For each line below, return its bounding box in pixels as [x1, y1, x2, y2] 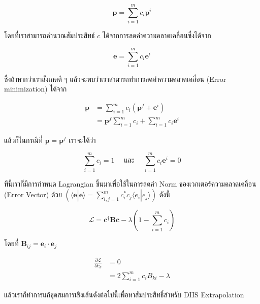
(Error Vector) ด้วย [4, 189, 62, 200]
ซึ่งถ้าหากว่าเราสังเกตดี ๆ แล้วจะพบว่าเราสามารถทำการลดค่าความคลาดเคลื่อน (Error [4, 73, 226, 84]
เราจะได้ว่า [69, 134, 96, 145]
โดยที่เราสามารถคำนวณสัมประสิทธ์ [4, 30, 95, 41]
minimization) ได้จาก [4, 83, 67, 94]
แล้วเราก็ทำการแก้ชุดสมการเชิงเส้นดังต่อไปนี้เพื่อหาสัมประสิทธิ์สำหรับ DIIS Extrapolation [4, 289, 244, 300]
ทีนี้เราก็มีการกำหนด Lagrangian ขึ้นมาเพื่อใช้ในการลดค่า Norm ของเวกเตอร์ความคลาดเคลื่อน [4, 178, 256, 189]
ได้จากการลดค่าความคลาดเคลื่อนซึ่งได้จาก [103, 30, 211, 41]
